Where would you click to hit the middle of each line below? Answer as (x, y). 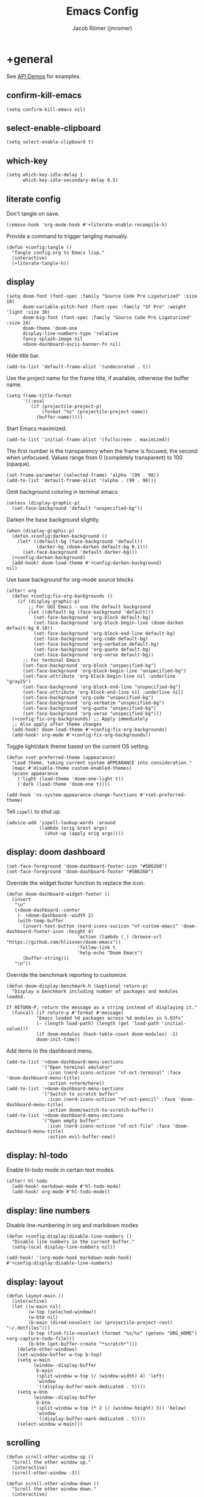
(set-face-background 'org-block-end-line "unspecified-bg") (102, 687)
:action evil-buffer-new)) (81, 1137)
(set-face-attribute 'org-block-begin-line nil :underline (99, 676)
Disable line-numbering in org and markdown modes (72, 1225)
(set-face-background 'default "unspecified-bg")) (77, 508)
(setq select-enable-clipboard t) (50, 142)
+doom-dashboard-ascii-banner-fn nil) (72, 344)
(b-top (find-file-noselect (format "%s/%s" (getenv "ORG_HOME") (113, 1333)
